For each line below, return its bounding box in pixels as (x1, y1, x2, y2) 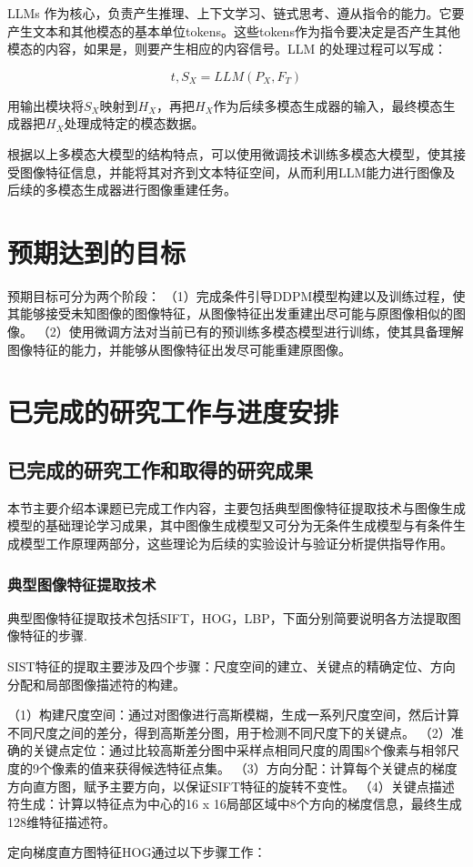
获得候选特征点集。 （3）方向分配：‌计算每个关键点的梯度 (115, 758, 458, 777)
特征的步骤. (19, 626, 87, 645)
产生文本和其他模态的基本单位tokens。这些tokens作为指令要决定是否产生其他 (7, 21, 460, 40)
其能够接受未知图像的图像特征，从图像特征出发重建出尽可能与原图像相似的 (7, 304, 453, 323)
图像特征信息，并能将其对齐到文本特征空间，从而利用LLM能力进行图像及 (19, 162, 456, 181)
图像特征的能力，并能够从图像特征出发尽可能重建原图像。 (7, 339, 351, 358)
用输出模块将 (7, 96, 84, 115)
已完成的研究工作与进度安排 (7, 393, 339, 430)
